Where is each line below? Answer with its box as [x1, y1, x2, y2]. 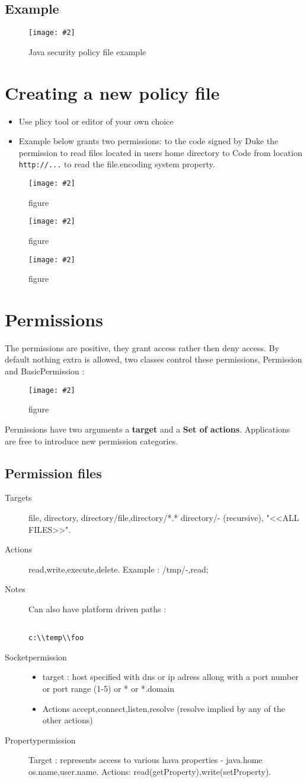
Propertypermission [5, 733, 76, 746]
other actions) [42, 714, 93, 726]
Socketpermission [5, 650, 67, 663]
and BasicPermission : [5, 365, 85, 377]
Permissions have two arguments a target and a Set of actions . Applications [5, 422, 290, 435]
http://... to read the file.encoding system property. [18, 158, 215, 170]
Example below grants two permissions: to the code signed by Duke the [18, 135, 279, 147]
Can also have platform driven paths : [28, 602, 167, 615]
